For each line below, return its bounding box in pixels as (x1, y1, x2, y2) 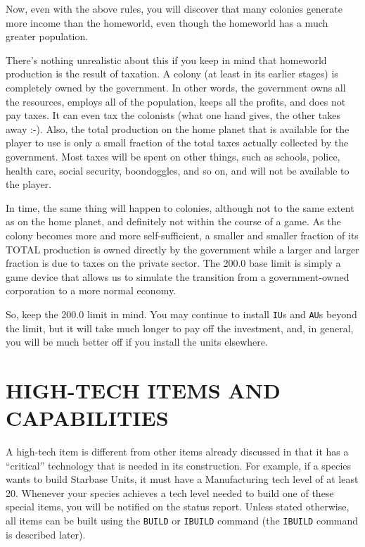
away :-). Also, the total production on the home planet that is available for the (6, 121, 350, 136)
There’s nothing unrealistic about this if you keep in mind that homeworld (6, 52, 327, 67)
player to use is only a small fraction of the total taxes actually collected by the (6, 135, 349, 150)
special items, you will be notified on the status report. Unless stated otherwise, (6, 499, 350, 514)
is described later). (6, 527, 86, 541)
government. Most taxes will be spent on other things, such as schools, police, (6, 149, 340, 163)
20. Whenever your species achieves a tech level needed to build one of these (6, 485, 334, 500)
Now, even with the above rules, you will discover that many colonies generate (6, 1, 343, 15)
